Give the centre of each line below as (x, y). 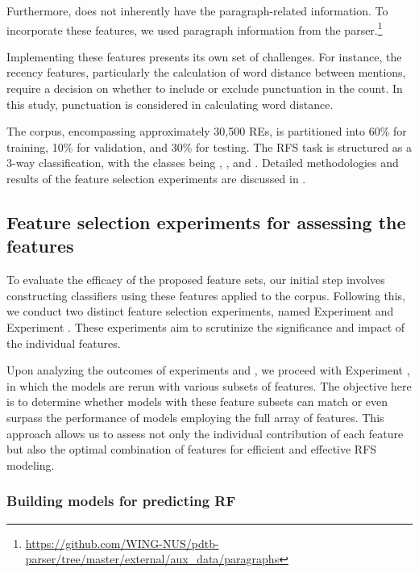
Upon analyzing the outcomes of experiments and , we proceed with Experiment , (208, 370)
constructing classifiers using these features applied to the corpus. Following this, (206, 295)
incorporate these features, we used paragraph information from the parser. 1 (195, 28)
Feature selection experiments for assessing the (206, 222)
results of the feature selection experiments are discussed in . (156, 178)
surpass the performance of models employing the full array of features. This (195, 417)
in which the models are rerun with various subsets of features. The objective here (209, 385)
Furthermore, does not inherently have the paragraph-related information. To (197, 10)
